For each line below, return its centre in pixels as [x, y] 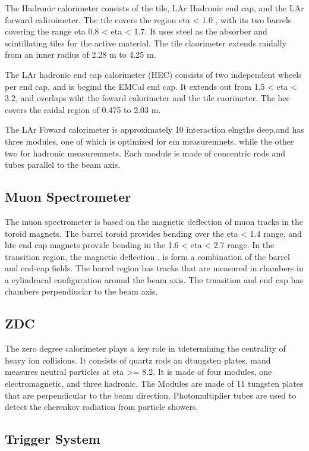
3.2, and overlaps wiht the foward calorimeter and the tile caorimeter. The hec [147, 98]
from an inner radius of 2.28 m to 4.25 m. [81, 54]
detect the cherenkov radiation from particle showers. [102, 407]
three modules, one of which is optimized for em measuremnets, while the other [149, 141]
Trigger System [53, 439]
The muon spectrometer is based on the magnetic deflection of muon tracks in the [154, 221]
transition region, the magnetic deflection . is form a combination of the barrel [147, 256]
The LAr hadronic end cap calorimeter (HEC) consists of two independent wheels [153, 74]
